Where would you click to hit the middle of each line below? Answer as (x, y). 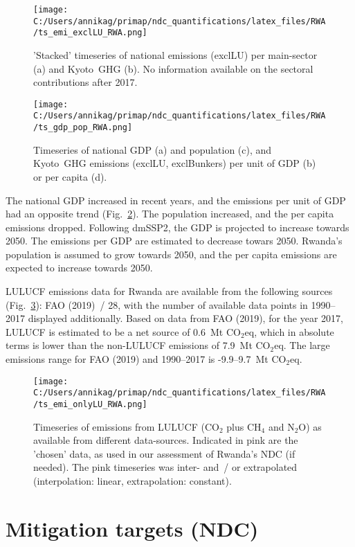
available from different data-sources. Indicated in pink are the (166, 440)
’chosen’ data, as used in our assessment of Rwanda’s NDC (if (164, 453)
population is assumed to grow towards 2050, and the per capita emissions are (171, 254)
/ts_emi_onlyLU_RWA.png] (90, 404)
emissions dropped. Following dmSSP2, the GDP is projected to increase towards (177, 227)
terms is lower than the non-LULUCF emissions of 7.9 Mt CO (138, 345)
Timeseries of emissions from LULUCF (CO (126, 426)
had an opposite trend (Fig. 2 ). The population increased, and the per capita (170, 214)
